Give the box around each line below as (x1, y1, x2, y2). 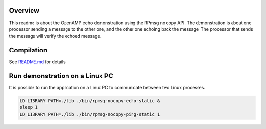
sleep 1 (19, 104, 38, 110)
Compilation (9, 46, 48, 54)
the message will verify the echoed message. (9, 33, 101, 39)
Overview (9, 6, 40, 15)
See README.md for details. (9, 59, 67, 65)
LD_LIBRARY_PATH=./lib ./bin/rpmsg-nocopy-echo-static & (19, 98, 160, 103)
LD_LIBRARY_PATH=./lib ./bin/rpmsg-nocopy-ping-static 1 (19, 111, 160, 117)
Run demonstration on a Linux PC (9, 72, 114, 80)
